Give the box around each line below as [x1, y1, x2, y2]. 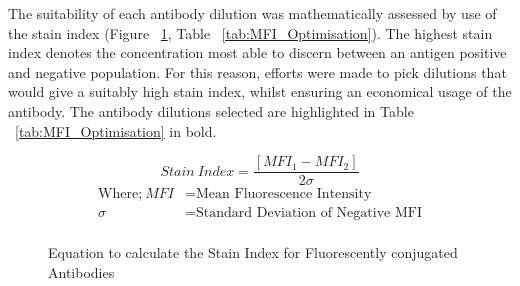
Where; [98, 187, 143, 202]
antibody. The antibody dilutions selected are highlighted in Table [8, 100, 414, 121]
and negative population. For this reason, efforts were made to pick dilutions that [8, 61, 507, 82]
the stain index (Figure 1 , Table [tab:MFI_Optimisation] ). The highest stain [8, 22, 493, 43]
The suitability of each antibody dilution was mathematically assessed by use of [8, 3, 497, 23]
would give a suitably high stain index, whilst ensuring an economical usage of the [8, 81, 512, 102]
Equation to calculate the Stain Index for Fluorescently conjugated [48, 242, 458, 263]
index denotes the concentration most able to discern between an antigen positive [8, 42, 507, 63]
